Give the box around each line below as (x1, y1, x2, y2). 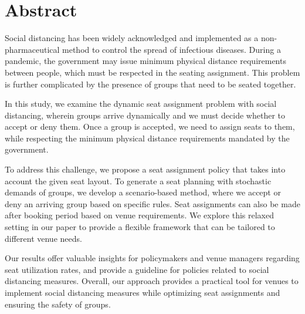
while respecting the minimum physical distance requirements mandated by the (5, 131, 290, 144)
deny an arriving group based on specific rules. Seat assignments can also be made (5, 197, 300, 210)
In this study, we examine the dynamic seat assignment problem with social (5, 97, 277, 110)
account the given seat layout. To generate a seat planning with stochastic (5, 174, 272, 187)
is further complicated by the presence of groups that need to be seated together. (5, 77, 296, 90)
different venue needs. (5, 232, 82, 244)
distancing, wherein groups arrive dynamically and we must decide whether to (5, 109, 285, 121)
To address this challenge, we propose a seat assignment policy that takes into (5, 163, 286, 175)
